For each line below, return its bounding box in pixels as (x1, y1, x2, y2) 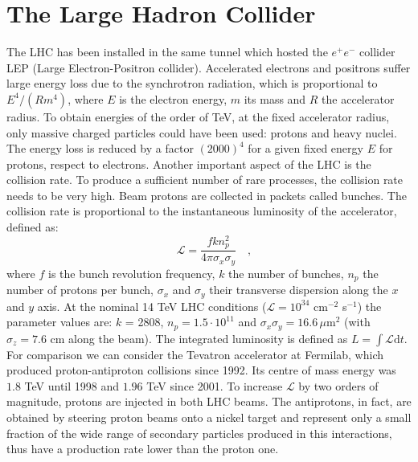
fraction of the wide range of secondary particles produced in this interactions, (6, 424, 392, 441)
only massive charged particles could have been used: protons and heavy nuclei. (6, 124, 397, 141)
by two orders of (298, 377, 379, 394)
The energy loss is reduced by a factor (6, 140, 194, 157)
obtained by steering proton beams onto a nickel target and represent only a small (6, 409, 412, 425)
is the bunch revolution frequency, (48, 264, 215, 281)
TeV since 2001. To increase (146, 377, 283, 394)
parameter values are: (6, 313, 113, 330)
